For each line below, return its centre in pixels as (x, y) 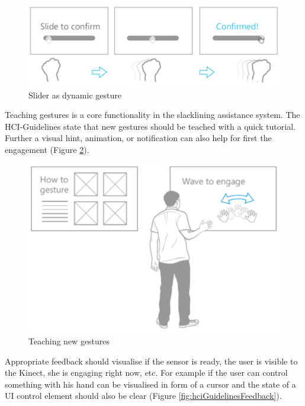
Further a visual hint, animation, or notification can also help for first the (138, 138)
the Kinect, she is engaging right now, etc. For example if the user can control (146, 373)
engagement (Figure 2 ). (47, 149)
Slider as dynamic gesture (75, 95)
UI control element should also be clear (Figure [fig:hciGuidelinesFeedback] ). (143, 396)
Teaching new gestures (69, 341)
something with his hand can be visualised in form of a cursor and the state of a (150, 384)
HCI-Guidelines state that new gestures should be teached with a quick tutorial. (150, 126)
